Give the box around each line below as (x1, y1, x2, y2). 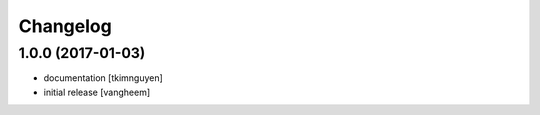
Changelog (18, 15, 112, 37)
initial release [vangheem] (43, 86, 151, 98)
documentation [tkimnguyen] (43, 72, 164, 84)
